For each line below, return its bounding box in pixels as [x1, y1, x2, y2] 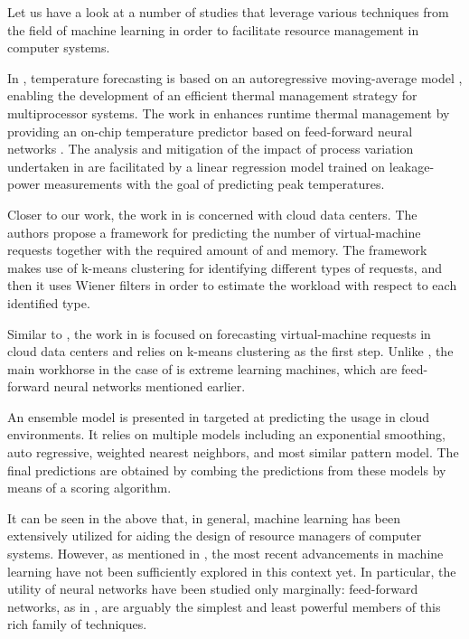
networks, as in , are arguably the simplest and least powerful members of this [7, 597, 441, 616]
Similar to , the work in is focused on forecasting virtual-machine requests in [7, 324, 431, 343]
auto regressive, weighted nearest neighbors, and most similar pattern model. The [7, 443, 459, 462]
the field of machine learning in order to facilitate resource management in [7, 20, 419, 39]
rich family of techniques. [7, 615, 147, 634]
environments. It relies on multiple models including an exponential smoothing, [7, 425, 446, 444]
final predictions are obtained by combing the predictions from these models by [7, 460, 446, 479]
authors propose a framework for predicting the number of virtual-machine [7, 222, 421, 241]
